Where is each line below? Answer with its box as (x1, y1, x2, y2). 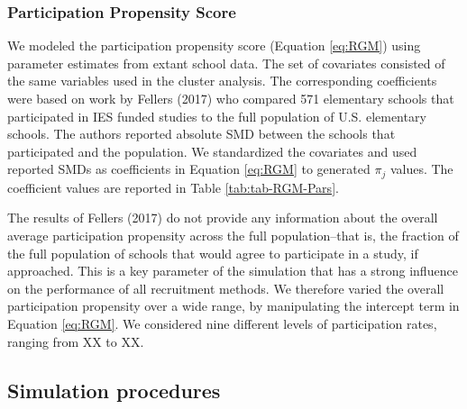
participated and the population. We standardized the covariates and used (7, 141, 417, 160)
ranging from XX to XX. (7, 332, 144, 350)
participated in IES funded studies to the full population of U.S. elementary (7, 106, 426, 125)
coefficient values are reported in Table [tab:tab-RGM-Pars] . (7, 177, 339, 196)
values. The (389, 159, 453, 178)
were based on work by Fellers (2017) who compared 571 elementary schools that (7, 89, 454, 107)
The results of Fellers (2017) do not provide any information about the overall (7, 208, 438, 227)
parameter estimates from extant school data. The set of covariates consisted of (7, 53, 445, 72)
